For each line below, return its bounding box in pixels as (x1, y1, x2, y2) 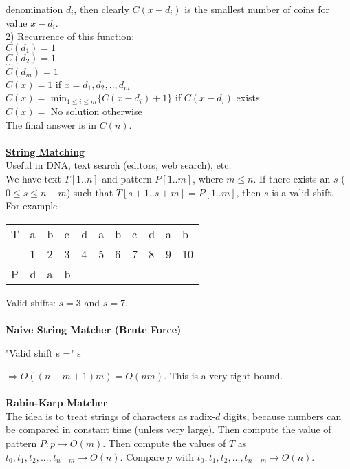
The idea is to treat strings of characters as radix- (6, 408, 216, 423)
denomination (6, 2, 63, 16)
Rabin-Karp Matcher (6, 395, 108, 410)
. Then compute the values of (102, 436, 226, 450)
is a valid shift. (272, 185, 334, 199)
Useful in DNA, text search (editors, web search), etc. (6, 158, 232, 172)
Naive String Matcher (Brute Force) (6, 322, 182, 336)
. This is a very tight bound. (164, 368, 283, 383)
